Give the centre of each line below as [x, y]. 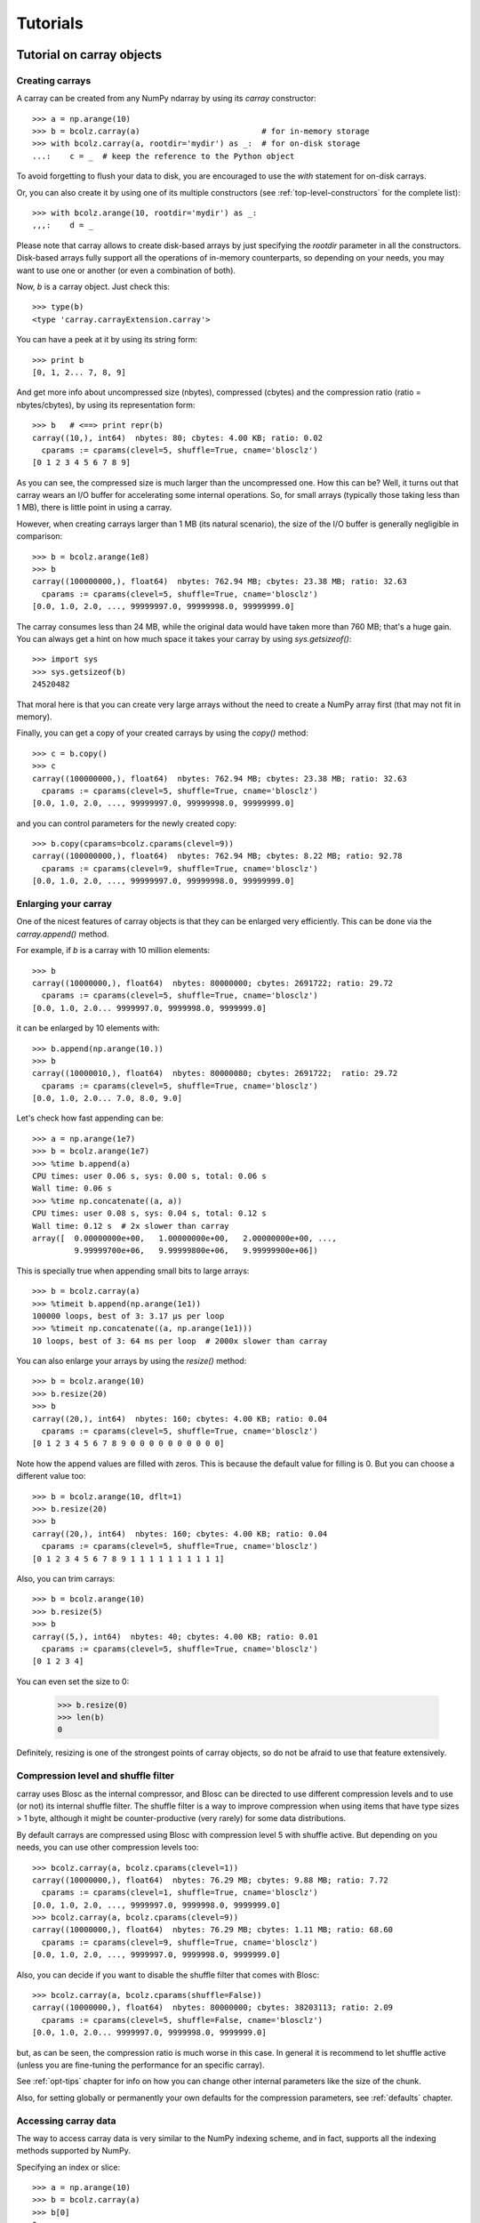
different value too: [51, 1476]
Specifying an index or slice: [68, 2167]
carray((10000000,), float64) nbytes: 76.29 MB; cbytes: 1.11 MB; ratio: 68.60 [213, 1930]
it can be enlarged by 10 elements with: [88, 1028]
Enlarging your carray [64, 904]
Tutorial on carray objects [89, 55]
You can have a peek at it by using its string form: [107, 340]
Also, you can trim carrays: [66, 1578]
